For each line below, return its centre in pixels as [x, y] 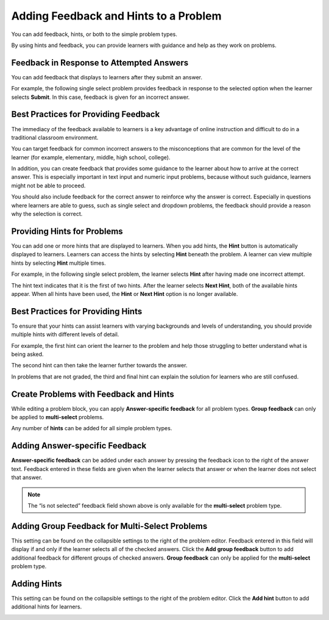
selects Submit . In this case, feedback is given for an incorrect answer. [101, 97]
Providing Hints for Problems [67, 231]
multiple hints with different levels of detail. [65, 334]
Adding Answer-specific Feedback [79, 446]
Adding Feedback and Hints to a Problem [116, 16]
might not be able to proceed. [48, 186]
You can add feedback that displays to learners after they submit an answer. [107, 77]
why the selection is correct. [47, 214]
